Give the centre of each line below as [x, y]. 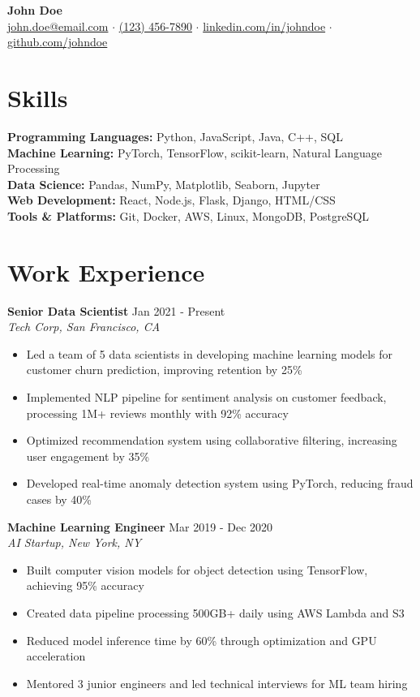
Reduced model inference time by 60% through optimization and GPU [201, 640]
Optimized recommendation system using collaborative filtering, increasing [212, 440]
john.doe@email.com [58, 26]
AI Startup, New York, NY [75, 542]
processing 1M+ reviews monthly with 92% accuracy [157, 413]
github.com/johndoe [58, 42]
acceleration [56, 656]
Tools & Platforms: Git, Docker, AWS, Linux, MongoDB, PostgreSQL [189, 215]
